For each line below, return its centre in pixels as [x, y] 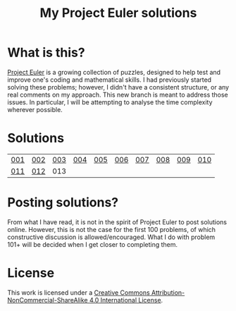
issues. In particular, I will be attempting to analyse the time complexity [110, 102]
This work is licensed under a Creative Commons [79, 292]
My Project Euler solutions [118, 13]
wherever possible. [35, 109]
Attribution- [168, 292]
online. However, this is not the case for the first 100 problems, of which [112, 229]
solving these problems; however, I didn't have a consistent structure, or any [118, 87]
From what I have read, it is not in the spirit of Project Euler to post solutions [117, 222]
